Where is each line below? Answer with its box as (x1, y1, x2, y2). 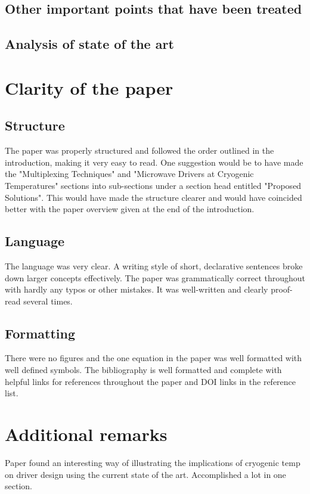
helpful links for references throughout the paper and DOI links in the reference (5, 375, 296, 387)
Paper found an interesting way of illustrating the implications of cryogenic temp (5, 456, 300, 468)
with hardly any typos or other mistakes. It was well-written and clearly (5, 283, 268, 296)
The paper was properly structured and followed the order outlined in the (5, 144, 274, 157)
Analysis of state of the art (5, 35, 174, 53)
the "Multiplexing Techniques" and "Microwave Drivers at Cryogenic (5, 167, 254, 180)
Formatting (5, 324, 76, 342)
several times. (23, 294, 73, 307)
